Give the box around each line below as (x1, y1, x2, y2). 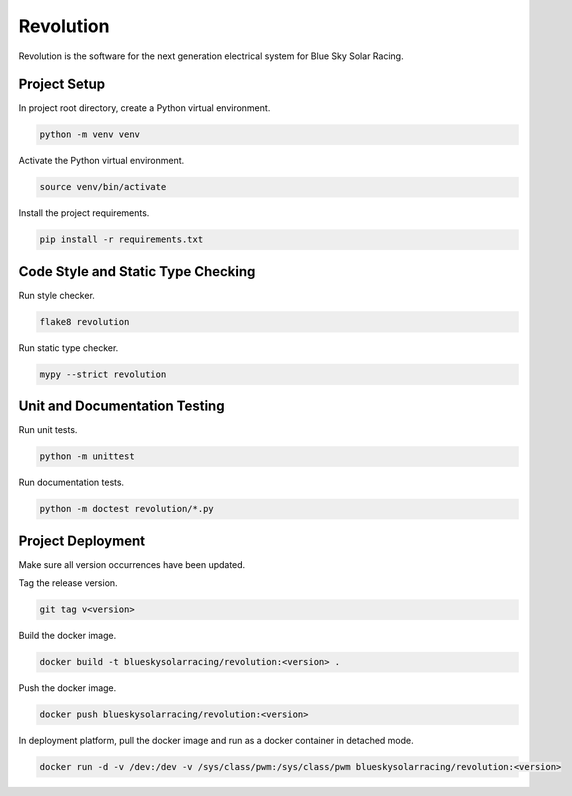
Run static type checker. (18, 341, 119, 354)
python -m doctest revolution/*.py (39, 503, 214, 515)
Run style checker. (18, 289, 95, 301)
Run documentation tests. (18, 476, 125, 489)
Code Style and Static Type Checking (18, 263, 256, 280)
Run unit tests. (18, 424, 78, 436)
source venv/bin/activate (39, 181, 167, 193)
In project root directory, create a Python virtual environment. (18, 102, 271, 114)
